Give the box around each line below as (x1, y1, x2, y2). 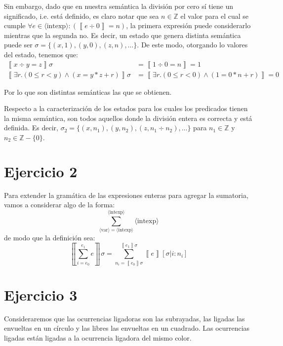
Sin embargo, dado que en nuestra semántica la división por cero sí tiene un (4, 1, 234, 11)
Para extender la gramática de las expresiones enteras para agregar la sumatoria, (4, 190, 248, 200)
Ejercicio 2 (4, 161, 78, 181)
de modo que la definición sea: (4, 232, 95, 243)
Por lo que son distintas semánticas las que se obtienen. (4, 86, 172, 97)
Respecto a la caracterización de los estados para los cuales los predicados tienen (4, 103, 248, 114)
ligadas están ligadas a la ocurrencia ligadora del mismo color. (4, 333, 192, 343)
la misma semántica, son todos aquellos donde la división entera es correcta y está (4, 113, 252, 123)
